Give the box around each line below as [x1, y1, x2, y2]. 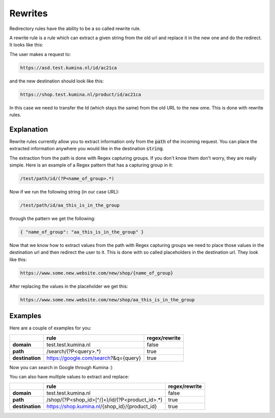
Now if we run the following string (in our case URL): [9, 189, 120, 195]
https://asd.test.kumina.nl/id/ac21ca [20, 65, 117, 71]
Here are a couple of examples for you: [9, 325, 92, 331]
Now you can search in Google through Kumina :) [9, 364, 113, 370]
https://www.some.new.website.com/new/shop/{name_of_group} [20, 270, 174, 276]
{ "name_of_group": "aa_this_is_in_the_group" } [20, 229, 144, 235]
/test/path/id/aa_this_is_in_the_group [20, 203, 120, 208]
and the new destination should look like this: [9, 78, 104, 84]
